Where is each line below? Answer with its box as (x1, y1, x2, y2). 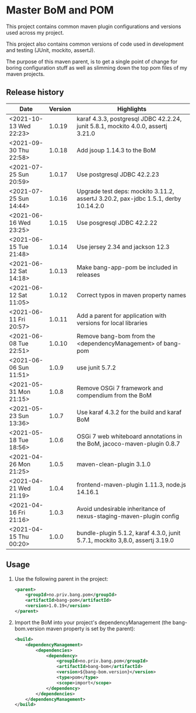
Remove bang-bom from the (76, 332, 156, 340)
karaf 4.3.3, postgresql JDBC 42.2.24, (76, 115, 182, 123)
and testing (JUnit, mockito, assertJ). (6, 46, 95, 53)
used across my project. (6, 29, 64, 36)
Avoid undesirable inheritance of (76, 505, 166, 513)
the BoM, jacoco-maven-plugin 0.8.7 (76, 440, 180, 448)
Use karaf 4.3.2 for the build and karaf (76, 408, 182, 416)
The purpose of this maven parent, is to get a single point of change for (6, 58, 178, 65)
